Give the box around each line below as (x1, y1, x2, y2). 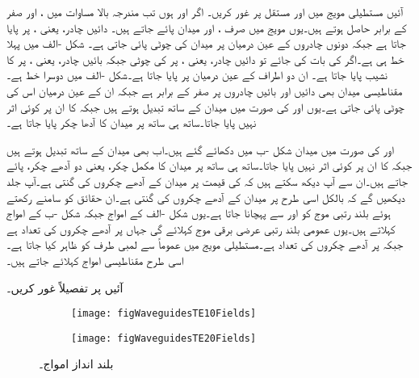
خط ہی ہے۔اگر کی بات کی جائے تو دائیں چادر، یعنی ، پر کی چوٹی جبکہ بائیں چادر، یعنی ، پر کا (6, 50, 404, 67)
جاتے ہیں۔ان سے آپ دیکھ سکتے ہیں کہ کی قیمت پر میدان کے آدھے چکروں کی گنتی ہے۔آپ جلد (6, 172, 408, 189)
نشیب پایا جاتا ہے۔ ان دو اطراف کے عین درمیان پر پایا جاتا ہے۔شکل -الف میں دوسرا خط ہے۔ (6, 66, 388, 83)
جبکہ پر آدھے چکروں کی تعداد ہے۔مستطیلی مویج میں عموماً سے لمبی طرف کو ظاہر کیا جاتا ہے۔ (6, 236, 404, 253)
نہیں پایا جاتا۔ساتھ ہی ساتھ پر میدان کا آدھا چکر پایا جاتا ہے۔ (6, 114, 257, 131)
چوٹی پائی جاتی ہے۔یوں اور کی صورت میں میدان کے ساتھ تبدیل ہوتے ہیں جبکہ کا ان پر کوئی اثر (6, 98, 404, 115)
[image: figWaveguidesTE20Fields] (71, 332, 257, 344)
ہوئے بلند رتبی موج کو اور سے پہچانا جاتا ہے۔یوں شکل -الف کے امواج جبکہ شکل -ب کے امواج (6, 204, 391, 221)
